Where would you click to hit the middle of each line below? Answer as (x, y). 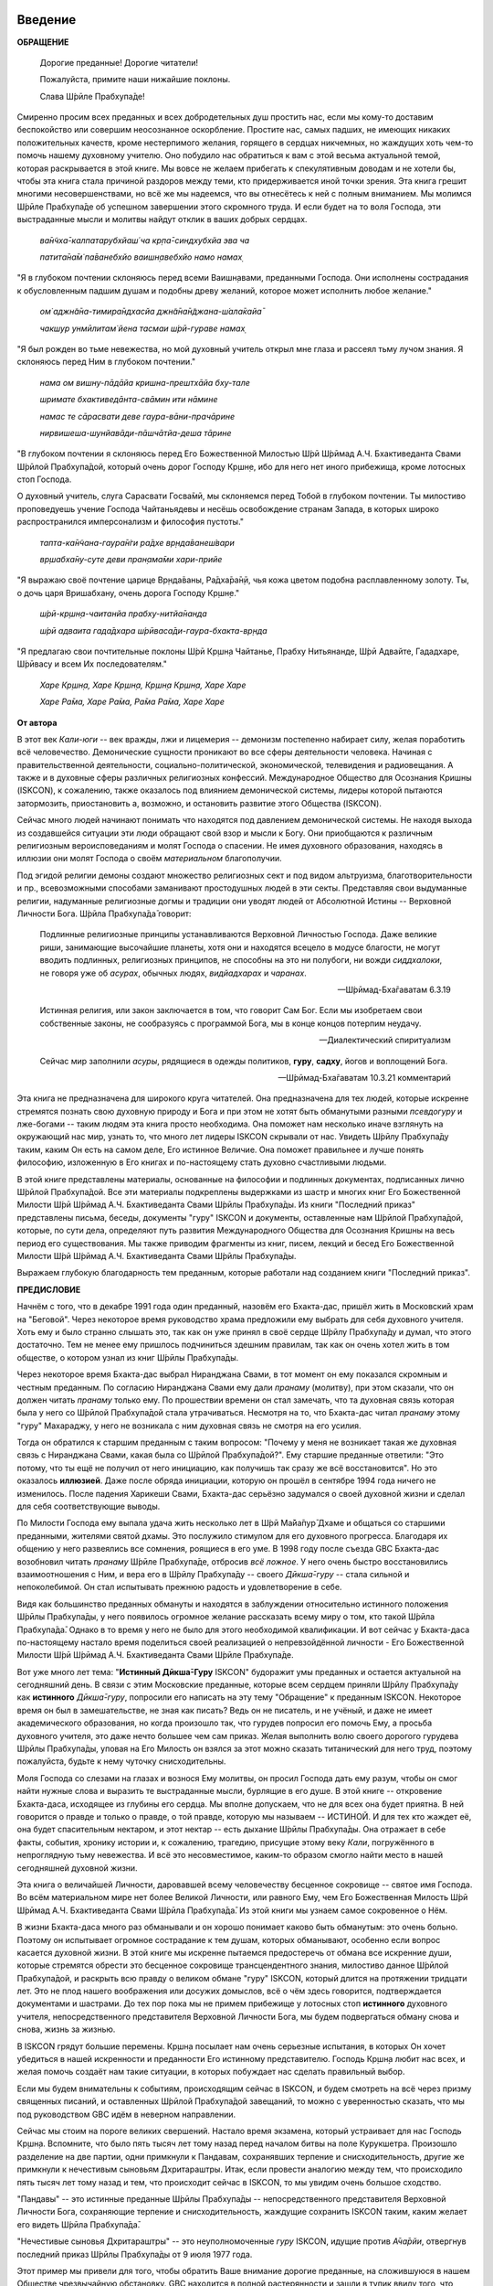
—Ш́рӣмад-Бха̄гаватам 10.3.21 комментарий (364, 1077)
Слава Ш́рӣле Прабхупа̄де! (92, 96)
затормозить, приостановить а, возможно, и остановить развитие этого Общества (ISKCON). (199, 803)
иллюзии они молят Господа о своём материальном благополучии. (149, 859)
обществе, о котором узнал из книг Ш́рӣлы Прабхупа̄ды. (128, 1357)
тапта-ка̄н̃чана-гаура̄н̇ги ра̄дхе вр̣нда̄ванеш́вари (137, 542)
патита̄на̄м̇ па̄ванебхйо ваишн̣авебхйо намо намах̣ (141, 257)
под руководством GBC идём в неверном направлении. (126, 2114)
